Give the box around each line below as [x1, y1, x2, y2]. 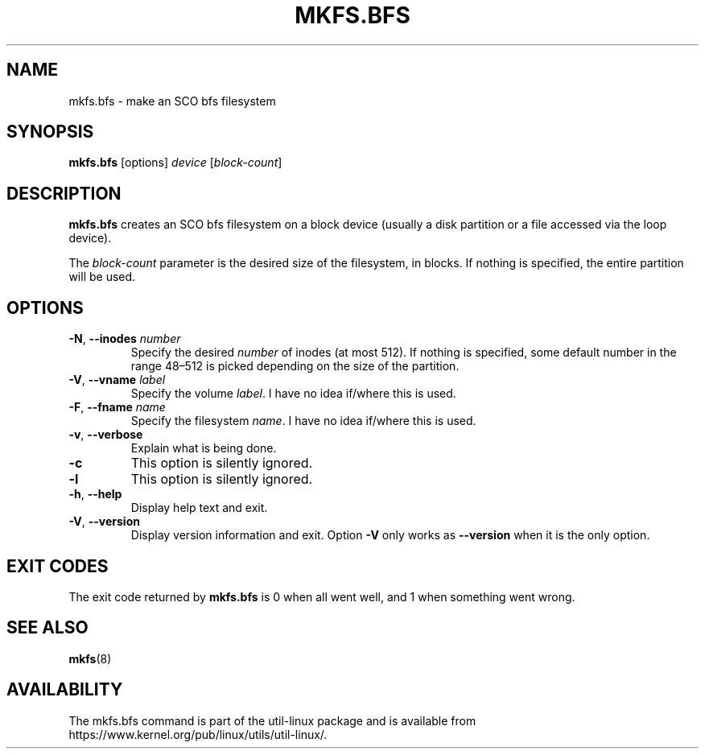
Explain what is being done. [130, 441, 277, 456]
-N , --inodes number [68, 332, 181, 346]
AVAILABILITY [6, 679, 123, 700]
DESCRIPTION [6, 183, 122, 204]
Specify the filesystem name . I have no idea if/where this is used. [130, 414, 476, 428]
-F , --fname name [68, 400, 166, 415]
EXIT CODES [6, 555, 109, 576]
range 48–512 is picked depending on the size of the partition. [130, 359, 460, 373]
